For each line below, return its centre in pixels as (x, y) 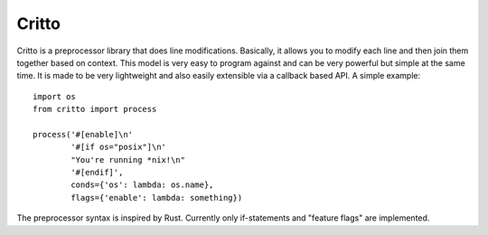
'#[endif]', (97, 173)
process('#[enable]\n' (83, 134)
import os (54, 96)
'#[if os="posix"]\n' (119, 147)
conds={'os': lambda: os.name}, (142, 185)
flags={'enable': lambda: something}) (157, 197)
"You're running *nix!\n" (128, 160)
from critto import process (95, 109)
